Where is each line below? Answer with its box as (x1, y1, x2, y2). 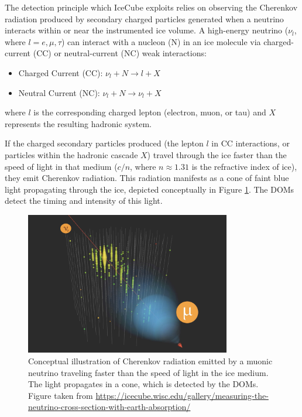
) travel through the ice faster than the (147, 148, 287, 160)
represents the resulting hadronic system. (5, 117, 152, 129)
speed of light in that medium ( (5, 160, 118, 172)
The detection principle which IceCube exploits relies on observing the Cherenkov (5, 1, 298, 13)
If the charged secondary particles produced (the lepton (5, 137, 204, 149)
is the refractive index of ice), (191, 160, 297, 172)
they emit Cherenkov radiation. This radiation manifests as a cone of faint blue (5, 172, 289, 184)
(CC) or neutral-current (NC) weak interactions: (33, 47, 207, 59)
